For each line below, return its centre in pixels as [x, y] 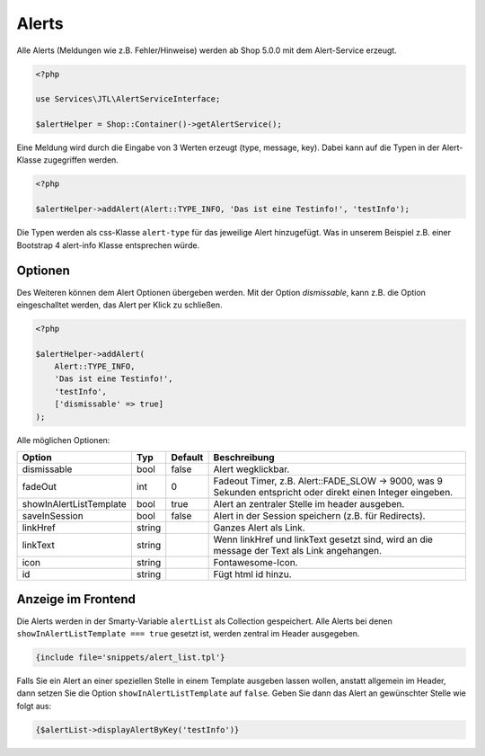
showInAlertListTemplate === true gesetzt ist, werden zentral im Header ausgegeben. [188, 633]
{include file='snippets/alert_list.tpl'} [130, 657]
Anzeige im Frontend [76, 599]
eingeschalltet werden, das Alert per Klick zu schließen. [119, 305]
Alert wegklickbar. [251, 469]
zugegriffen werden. [81, 160]
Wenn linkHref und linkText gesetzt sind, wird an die [323, 539]
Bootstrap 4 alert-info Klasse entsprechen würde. [108, 245]
